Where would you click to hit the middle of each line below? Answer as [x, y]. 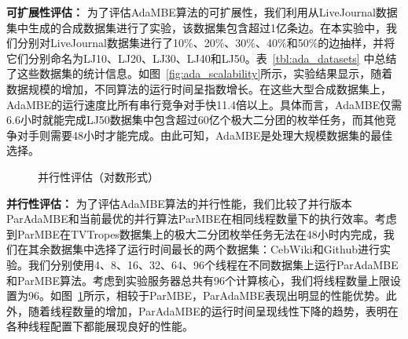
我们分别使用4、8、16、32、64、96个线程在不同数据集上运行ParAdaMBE [213, 264]
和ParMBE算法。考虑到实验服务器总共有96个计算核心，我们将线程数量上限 [198, 280]
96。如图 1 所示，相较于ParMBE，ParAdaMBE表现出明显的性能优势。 [207, 295]
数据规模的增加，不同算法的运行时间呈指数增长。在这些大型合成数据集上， [199, 88]
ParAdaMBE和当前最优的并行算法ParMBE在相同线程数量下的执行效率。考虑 [202, 219]
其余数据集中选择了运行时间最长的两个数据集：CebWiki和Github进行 [204, 249]
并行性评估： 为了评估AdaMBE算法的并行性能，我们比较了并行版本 [179, 203]
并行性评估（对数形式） [98, 176]
